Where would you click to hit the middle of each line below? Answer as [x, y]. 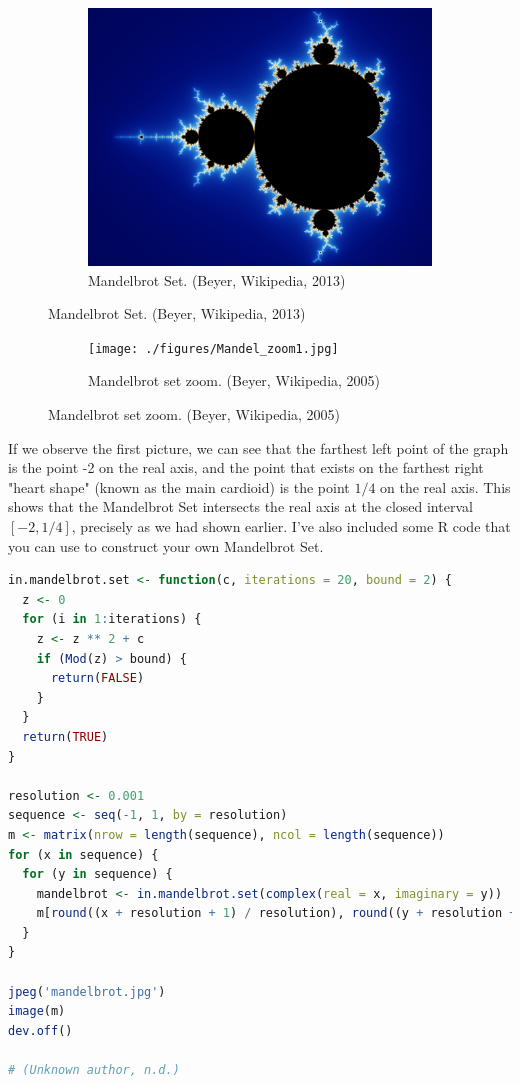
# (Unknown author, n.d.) [94, 1070]
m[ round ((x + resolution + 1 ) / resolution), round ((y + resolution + [276, 913]
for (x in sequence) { [83, 854]
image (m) [37, 1011]
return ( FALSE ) [97, 678]
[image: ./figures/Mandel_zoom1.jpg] [213, 348]
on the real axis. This [445, 486]
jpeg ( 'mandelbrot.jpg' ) [87, 991]
